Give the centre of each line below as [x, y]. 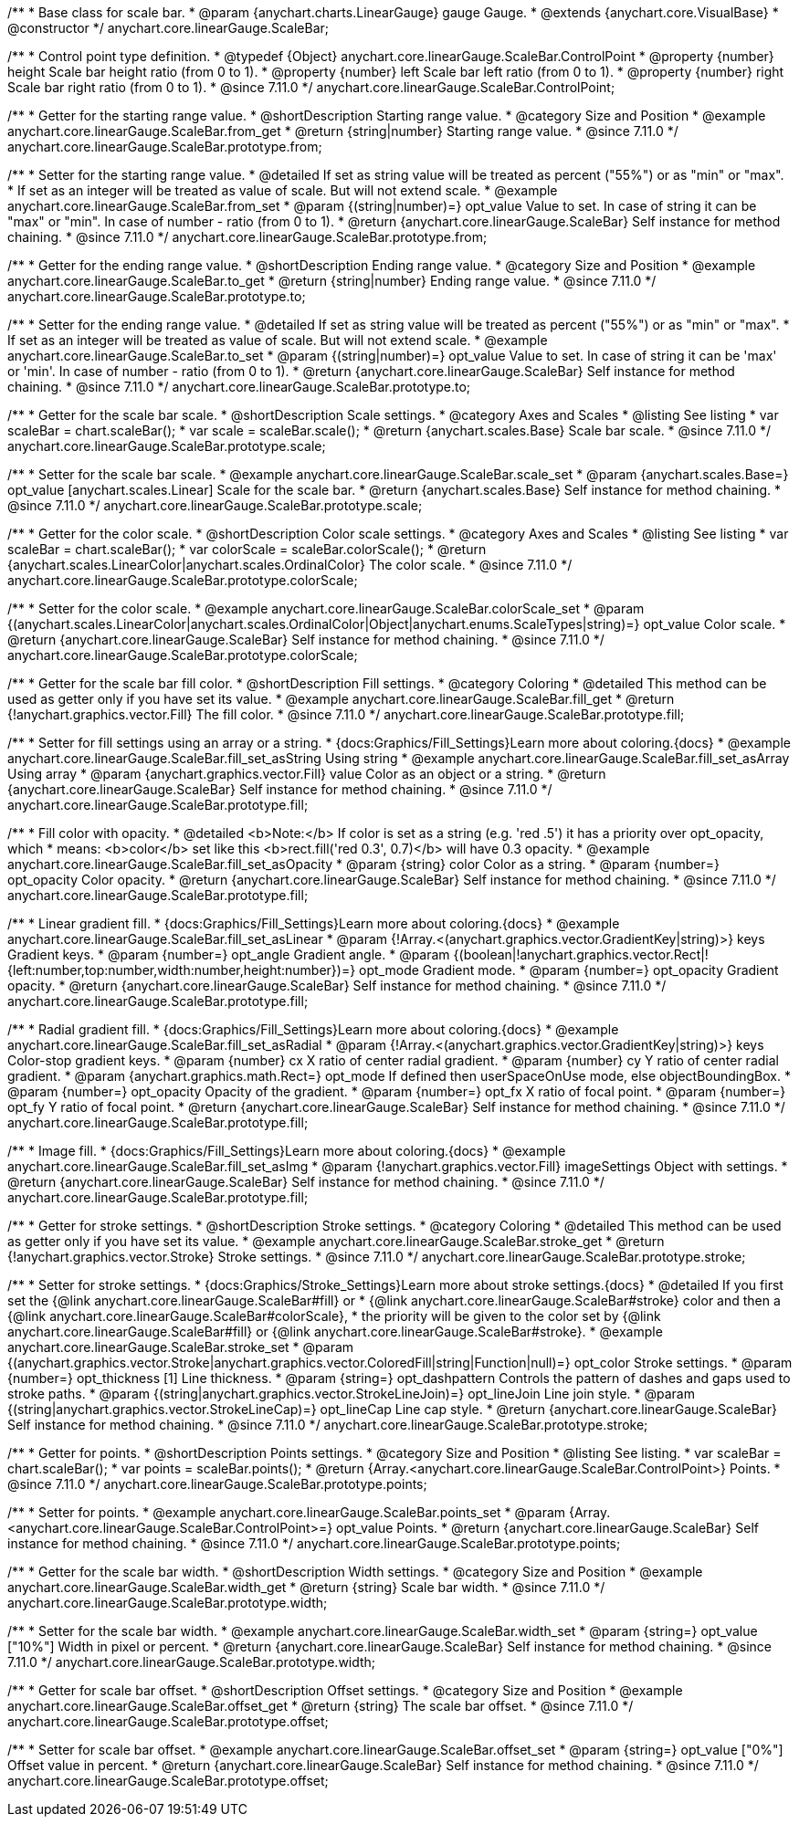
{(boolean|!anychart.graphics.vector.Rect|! [581, 954]
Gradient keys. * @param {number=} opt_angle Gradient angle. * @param [229, 954]
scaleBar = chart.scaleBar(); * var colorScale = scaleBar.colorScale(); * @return [247, 549]
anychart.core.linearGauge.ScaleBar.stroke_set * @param [181, 1347]
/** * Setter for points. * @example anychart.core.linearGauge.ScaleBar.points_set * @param [287, 1512]
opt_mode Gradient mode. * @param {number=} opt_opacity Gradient [569, 970]
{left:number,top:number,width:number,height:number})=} [182, 970]
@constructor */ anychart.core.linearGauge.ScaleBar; [168, 28]
